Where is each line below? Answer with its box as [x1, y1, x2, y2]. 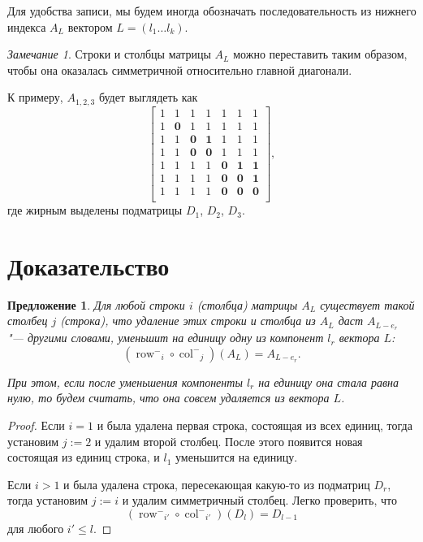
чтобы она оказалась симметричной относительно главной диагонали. [7, 61, 352, 78]
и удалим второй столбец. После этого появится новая [94, 432, 363, 449]
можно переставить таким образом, [233, 46, 408, 63]
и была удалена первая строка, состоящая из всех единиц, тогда [97, 417, 412, 434]
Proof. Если [7, 417, 65, 434]
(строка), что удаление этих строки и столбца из [60, 312, 316, 329]
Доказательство [7, 249, 170, 282]
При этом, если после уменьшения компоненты [7, 373, 243, 390]
